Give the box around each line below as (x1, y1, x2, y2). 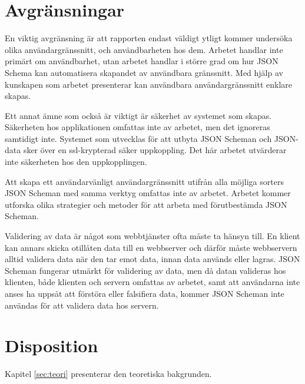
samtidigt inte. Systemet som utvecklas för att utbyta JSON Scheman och (5, 132, 272, 144)
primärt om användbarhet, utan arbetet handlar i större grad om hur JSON (5, 55, 279, 67)
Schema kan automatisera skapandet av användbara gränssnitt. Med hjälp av (5, 66, 283, 78)
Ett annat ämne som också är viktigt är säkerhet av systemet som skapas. (5, 109, 272, 121)
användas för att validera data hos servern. (5, 299, 159, 311)
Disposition (5, 333, 98, 357)
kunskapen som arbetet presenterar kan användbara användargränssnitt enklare (5, 78, 293, 90)
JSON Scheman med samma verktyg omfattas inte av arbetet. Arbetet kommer (5, 187, 291, 199)
